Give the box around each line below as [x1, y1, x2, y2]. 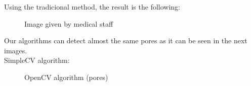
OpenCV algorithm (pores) [24, 71, 108, 82]
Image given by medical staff [24, 18, 113, 29]
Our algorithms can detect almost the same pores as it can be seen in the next [4, 35, 247, 46]
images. [4, 45, 27, 55]
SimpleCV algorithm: [4, 55, 70, 65]
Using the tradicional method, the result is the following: [4, 2, 180, 12]
